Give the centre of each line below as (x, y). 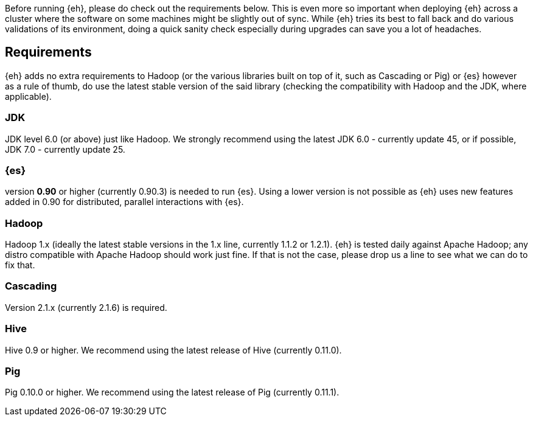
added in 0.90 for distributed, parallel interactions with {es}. (124, 202)
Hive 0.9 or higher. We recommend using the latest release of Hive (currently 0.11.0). (173, 350)
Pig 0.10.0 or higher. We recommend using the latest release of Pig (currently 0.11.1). (172, 392)
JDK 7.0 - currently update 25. (65, 149)
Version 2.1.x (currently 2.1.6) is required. (86, 307)
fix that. (20, 265)
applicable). (28, 96)
